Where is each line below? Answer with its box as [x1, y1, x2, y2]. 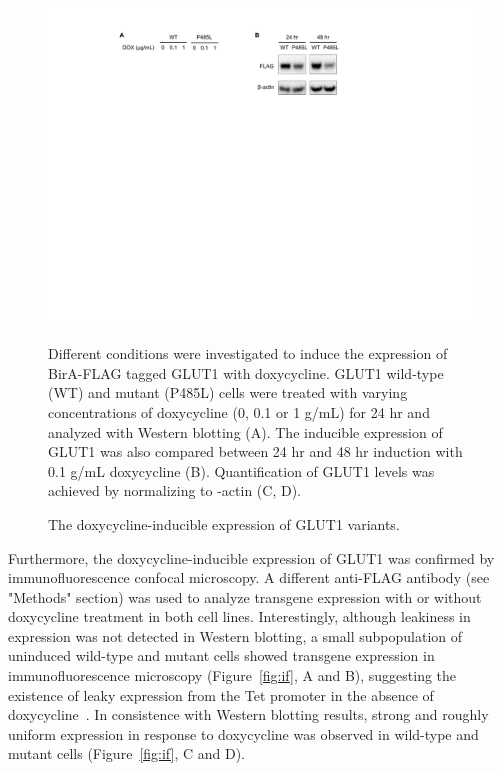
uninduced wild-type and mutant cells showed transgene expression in [8, 645, 435, 666]
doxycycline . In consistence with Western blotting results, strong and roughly [8, 704, 489, 725]
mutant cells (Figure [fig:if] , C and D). [8, 743, 245, 764]
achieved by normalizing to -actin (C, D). [48, 480, 302, 501]
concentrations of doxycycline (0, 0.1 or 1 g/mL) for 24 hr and [48, 401, 430, 422]
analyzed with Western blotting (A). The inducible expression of [48, 421, 443, 442]
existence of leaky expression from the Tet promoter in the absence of [8, 684, 434, 705]
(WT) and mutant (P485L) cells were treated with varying [48, 382, 408, 403]
